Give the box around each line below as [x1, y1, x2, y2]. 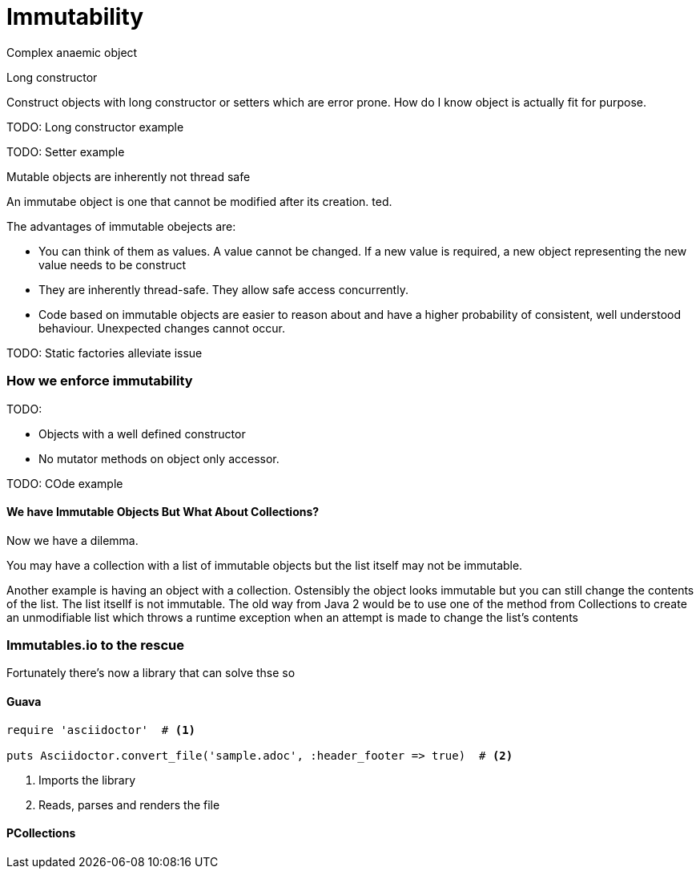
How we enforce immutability [6, 373, 193, 389]
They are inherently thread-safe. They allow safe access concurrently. [38, 282, 408, 296]
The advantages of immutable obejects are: [6, 219, 236, 233]
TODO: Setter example [6, 144, 125, 159]
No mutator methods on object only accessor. [38, 451, 280, 466]
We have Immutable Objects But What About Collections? [6, 505, 320, 519]
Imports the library [38, 772, 136, 787]
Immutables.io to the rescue [6, 637, 184, 654]
